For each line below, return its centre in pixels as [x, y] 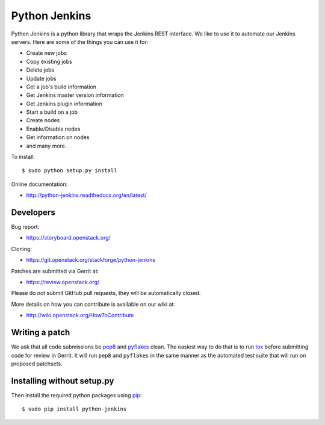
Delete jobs [40, 70]
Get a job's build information [61, 87]
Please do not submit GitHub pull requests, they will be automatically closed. [106, 293]
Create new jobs [47, 53]
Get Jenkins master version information [75, 95]
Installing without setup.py [63, 381]
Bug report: [25, 227]
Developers [33, 212]
